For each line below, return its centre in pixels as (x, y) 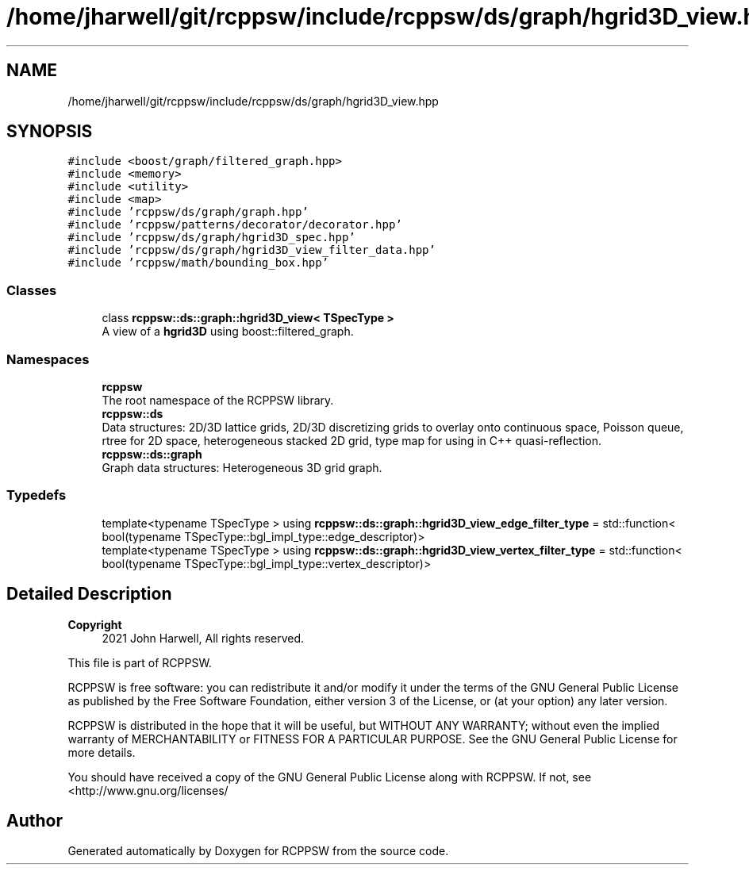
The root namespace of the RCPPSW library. (218, 400)
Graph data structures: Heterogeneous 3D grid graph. (242, 467)
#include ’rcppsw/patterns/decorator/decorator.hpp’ (235, 225)
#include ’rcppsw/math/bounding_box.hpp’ (198, 263)
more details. (102, 752)
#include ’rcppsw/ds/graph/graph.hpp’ (188, 212)
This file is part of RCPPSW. (140, 662)
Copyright (95, 624)
